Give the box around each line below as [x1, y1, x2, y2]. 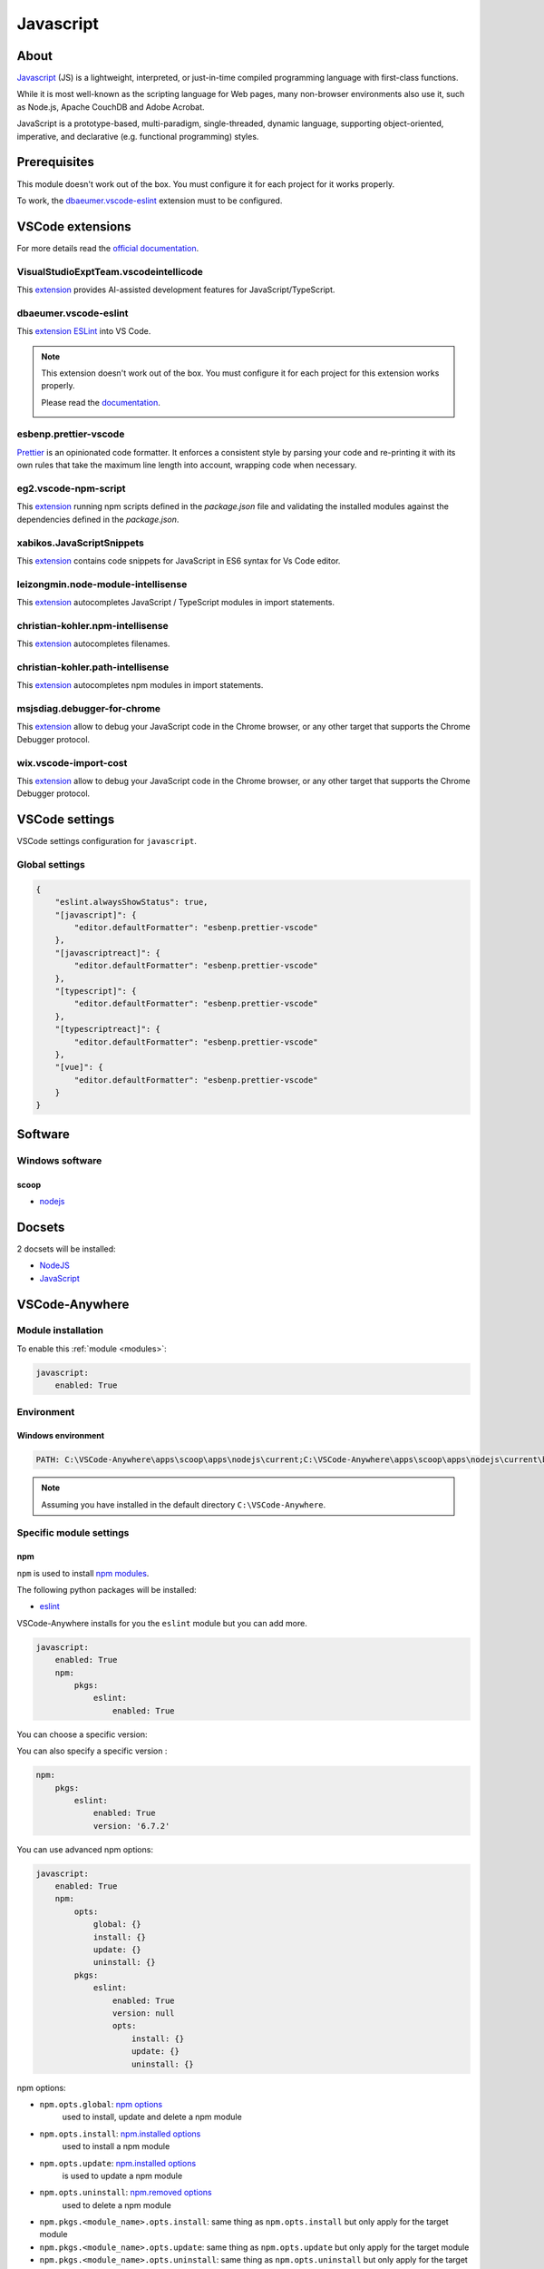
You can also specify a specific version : [16, 1745, 168, 1756]
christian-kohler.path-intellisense [16, 661, 170, 673]
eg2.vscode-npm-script [16, 482, 126, 495]
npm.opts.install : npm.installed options [39, 2128, 201, 2139]
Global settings [16, 859, 85, 871]
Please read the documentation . [41, 397, 160, 408]
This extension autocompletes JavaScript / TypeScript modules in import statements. [16, 597, 335, 608]
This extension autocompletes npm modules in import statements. [16, 680, 264, 691]
